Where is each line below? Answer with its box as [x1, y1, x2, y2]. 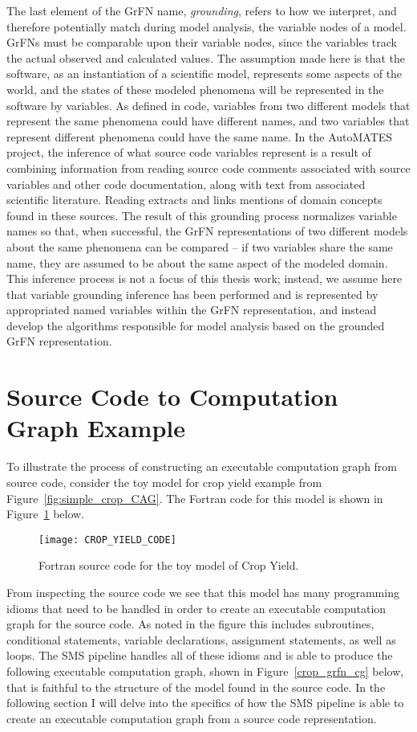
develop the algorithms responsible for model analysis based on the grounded [6, 317, 385, 333]
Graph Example [6, 411, 185, 444]
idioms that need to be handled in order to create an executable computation [6, 599, 387, 616]
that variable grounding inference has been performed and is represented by [6, 285, 379, 302]
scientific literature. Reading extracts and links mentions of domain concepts [6, 191, 383, 208]
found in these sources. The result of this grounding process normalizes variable [6, 207, 397, 223]
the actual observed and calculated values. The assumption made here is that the [6, 49, 406, 66]
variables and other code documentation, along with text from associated [6, 175, 366, 192]
